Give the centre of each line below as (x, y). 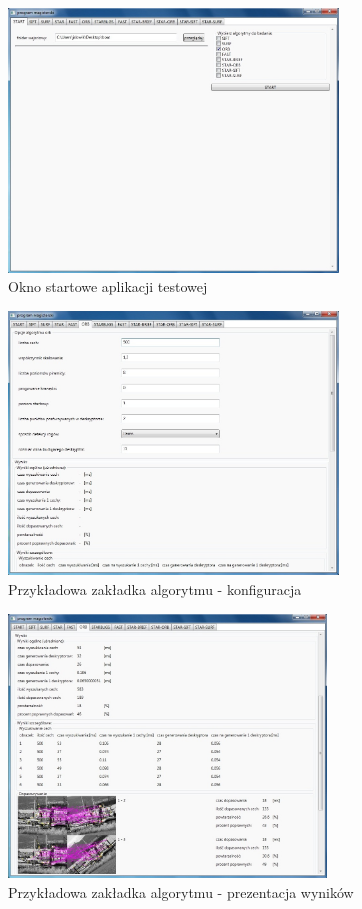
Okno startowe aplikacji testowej (108, 286)
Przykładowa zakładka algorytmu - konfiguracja (155, 588)
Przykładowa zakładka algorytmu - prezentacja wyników (181, 891)
